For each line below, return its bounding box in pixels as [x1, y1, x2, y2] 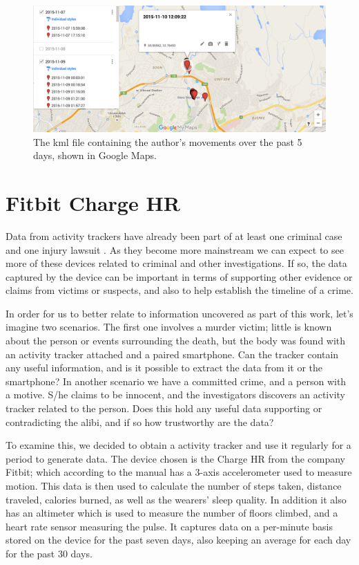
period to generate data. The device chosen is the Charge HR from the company [6, 451, 346, 465]
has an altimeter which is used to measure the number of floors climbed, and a [6, 506, 338, 520]
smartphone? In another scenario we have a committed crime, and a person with [6, 373, 347, 388]
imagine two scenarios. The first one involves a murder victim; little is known [6, 319, 332, 334]
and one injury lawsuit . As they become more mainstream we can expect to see [6, 242, 344, 257]
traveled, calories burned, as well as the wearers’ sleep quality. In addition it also [6, 492, 347, 506]
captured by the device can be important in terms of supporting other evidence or [6, 269, 353, 284]
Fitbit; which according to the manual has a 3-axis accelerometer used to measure [6, 465, 352, 479]
